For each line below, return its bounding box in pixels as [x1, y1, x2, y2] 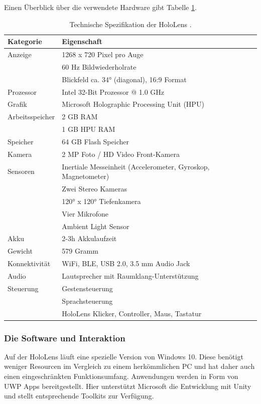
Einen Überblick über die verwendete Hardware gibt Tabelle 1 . [4, 2, 197, 12]
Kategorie [8, 36, 42, 47]
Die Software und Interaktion [4, 331, 125, 344]
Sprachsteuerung [62, 295, 113, 306]
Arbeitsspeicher [8, 111, 55, 122]
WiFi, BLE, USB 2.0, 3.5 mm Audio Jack [62, 258, 190, 269]
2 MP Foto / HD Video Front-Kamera [62, 148, 180, 159]
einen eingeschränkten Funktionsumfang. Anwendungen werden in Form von [4, 371, 238, 381]
